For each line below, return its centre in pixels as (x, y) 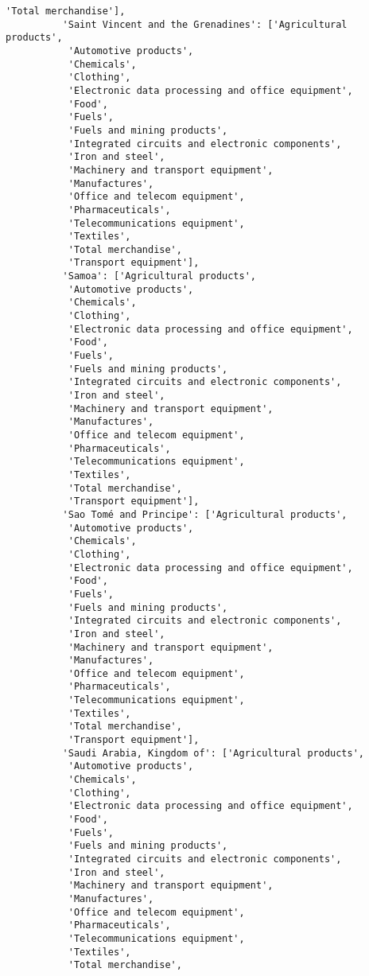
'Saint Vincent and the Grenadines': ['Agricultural (205, 24)
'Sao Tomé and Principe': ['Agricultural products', (205, 514)
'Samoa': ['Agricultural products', (159, 276)
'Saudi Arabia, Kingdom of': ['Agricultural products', (214, 753)
